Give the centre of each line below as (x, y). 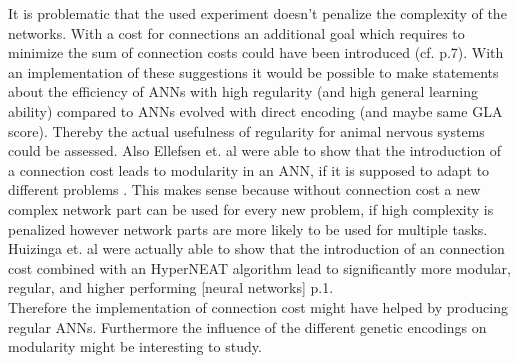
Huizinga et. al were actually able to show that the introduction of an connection (256, 248)
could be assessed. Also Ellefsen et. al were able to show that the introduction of (255, 150)
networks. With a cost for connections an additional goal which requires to (236, 32)
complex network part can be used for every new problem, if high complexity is (251, 208)
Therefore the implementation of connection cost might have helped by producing (258, 306)
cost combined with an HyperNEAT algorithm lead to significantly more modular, (259, 267)
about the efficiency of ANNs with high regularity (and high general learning (243, 91)
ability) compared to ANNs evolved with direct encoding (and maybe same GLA (255, 110)
